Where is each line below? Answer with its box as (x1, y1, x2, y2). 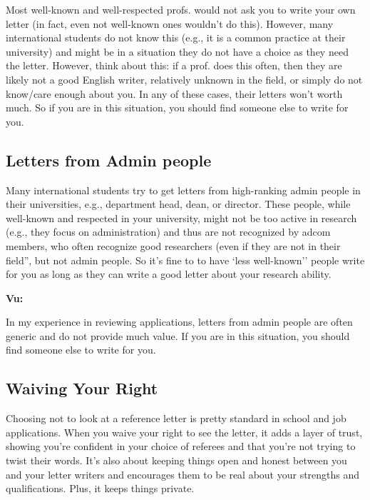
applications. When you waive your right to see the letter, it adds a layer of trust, (6, 424, 363, 439)
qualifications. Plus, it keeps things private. (6, 481, 195, 496)
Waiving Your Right (6, 377, 158, 399)
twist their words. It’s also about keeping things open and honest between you (6, 453, 347, 468)
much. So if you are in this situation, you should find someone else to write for (6, 100, 349, 115)
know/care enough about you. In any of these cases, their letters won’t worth (6, 86, 343, 101)
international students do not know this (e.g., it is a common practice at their (6, 30, 346, 45)
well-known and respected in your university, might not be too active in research (6, 210, 357, 225)
